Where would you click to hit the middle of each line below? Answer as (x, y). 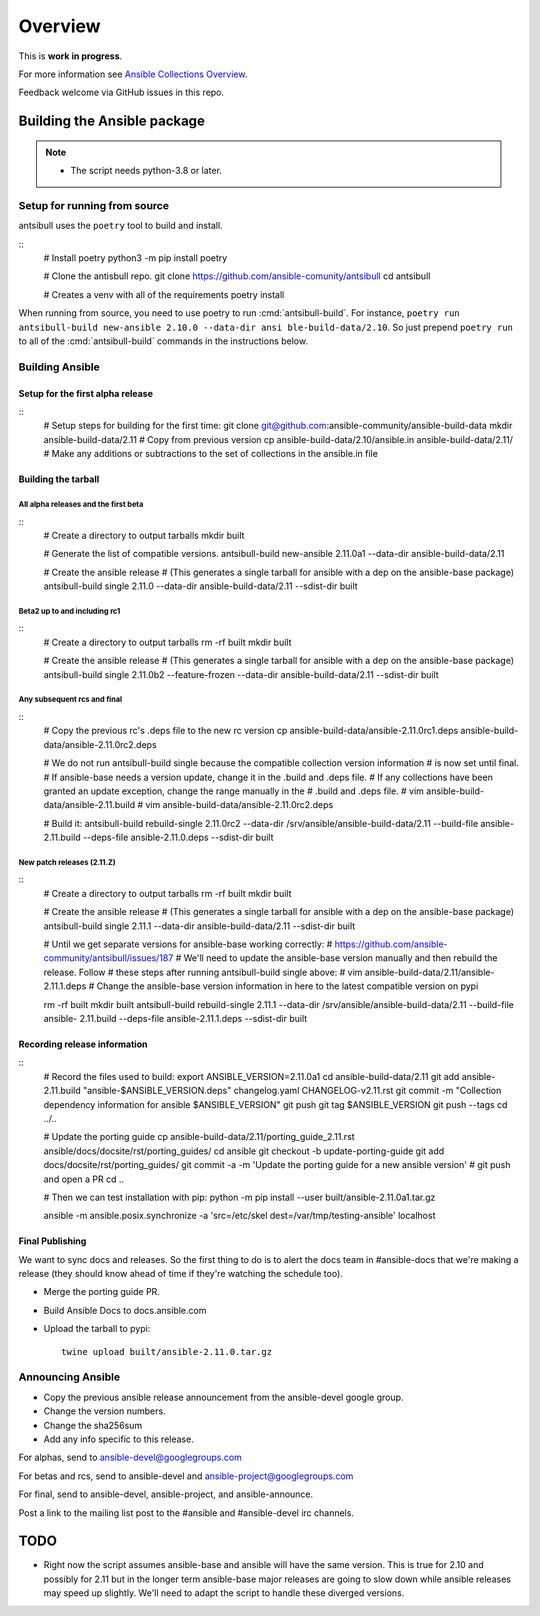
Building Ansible (59, 367)
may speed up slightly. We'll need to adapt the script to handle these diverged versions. (224, 1593)
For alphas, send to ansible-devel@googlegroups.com (130, 1457)
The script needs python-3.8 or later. (146, 171)
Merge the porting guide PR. (101, 1292)
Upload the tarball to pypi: (97, 1329)
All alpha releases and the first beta (81, 504)
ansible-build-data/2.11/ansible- (429, 972)
